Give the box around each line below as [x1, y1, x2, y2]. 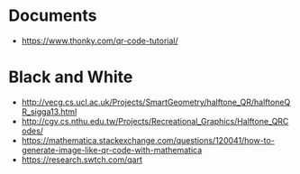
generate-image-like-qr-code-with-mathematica [21, 144, 203, 155]
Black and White [8, 67, 133, 87]
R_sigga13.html [21, 105, 77, 117]
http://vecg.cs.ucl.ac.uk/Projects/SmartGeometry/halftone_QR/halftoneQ [21, 96, 291, 107]
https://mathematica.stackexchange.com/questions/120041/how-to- [21, 134, 276, 145]
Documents [8, 5, 97, 26]
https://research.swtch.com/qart [21, 154, 143, 165]
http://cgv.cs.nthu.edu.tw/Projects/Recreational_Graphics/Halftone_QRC [21, 115, 289, 126]
